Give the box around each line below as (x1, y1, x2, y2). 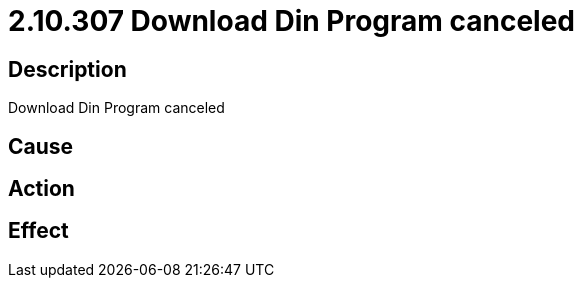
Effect (8, 218, 69, 244)
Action (8, 176, 75, 202)
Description (8, 56, 127, 82)
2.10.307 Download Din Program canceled (8, 4, 575, 38)
